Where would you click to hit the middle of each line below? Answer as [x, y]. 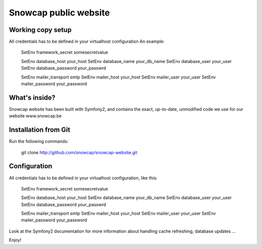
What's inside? [32, 98]
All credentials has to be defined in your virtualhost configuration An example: [87, 42]
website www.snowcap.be [35, 116]
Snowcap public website [59, 13]
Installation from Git [40, 130]
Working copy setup [40, 30]
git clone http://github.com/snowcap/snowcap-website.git [79, 152]
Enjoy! [15, 240]
